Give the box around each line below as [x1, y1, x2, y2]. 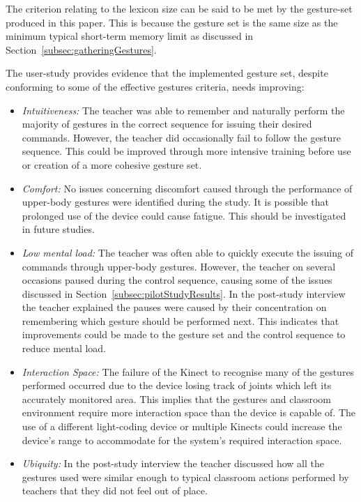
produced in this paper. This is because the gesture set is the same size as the [6, 15, 338, 29]
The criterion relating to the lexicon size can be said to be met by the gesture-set [6, 1, 353, 15]
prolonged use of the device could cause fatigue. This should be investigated [22, 208, 346, 222]
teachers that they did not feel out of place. [22, 483, 208, 498]
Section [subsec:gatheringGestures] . [6, 42, 157, 56]
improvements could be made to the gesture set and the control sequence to [22, 327, 346, 342]
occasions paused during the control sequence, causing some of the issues [22, 273, 332, 287]
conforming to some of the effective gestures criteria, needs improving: [6, 79, 305, 93]
